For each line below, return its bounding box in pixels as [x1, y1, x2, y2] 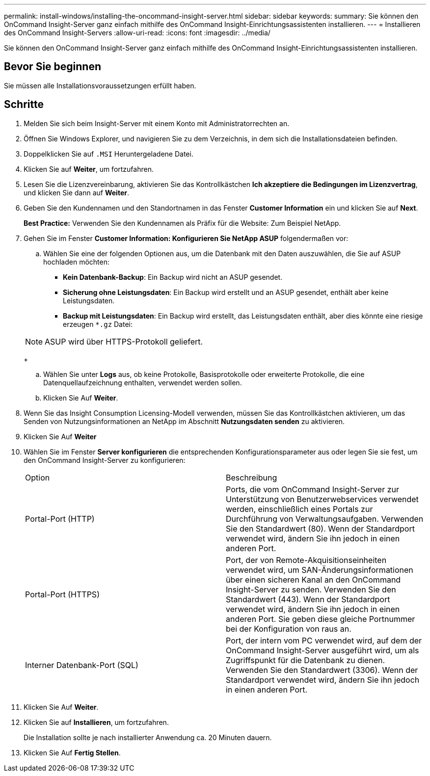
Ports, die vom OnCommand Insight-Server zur [226, 484, 399, 494]
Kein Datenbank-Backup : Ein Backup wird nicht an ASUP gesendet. [63, 272, 283, 281]
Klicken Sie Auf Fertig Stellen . [24, 748, 121, 757]
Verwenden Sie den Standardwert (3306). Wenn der [226, 665, 418, 675]
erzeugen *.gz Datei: [63, 320, 133, 328]
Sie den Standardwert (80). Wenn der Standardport [226, 523, 415, 534]
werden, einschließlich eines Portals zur [226, 504, 373, 514]
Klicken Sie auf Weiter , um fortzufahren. [24, 164, 154, 173]
